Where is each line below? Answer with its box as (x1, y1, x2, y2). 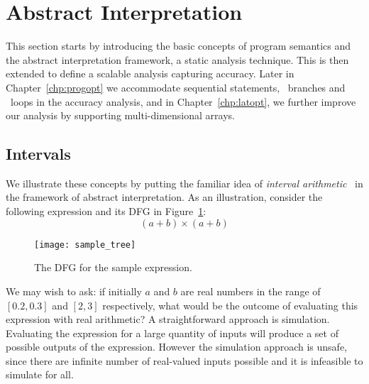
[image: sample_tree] (34, 239, 136, 250)
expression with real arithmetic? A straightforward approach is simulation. (6, 312, 330, 327)
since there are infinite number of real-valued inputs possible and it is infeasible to (6, 353, 363, 368)
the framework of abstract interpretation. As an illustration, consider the (6, 190, 323, 204)
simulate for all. (6, 367, 74, 382)
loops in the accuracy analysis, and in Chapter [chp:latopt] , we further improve (10, 94, 356, 109)
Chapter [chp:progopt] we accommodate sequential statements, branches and (6, 79, 346, 94)
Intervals (6, 143, 71, 165)
